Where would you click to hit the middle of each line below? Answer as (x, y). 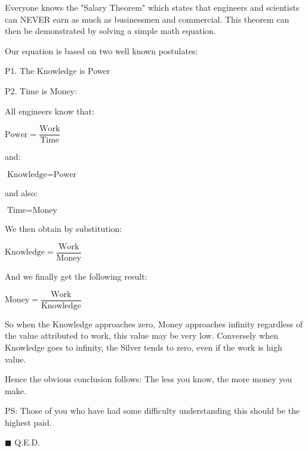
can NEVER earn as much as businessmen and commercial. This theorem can (147, 19)
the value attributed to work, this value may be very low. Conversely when (142, 335)
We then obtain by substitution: (64, 229)
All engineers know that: (50, 111)
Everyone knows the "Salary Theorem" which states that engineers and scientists (152, 7)
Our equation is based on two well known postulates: (101, 50)
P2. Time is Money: (41, 90)
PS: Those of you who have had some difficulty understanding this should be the (153, 411)
